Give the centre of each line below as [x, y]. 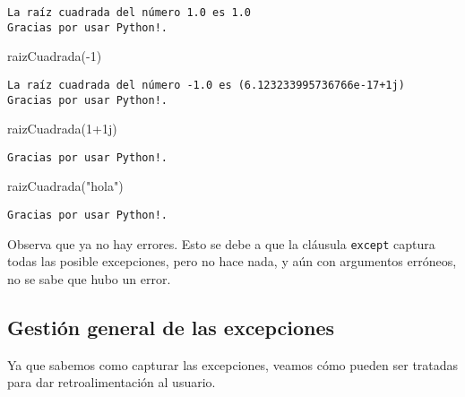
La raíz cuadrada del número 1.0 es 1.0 [129, 13]
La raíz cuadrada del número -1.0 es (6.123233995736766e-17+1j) [206, 85]
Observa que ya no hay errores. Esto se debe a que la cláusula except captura [221, 243]
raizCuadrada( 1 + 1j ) [62, 129]
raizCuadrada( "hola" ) [65, 186]
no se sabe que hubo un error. [89, 278]
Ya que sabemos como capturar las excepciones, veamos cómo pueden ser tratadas [233, 364]
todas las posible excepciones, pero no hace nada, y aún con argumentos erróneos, [232, 261]
